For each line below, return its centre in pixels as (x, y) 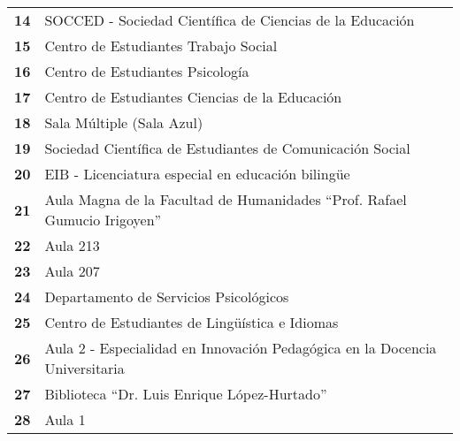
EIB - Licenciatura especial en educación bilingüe (197, 174)
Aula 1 (65, 419)
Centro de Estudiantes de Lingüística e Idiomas (192, 322)
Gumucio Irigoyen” (103, 220)
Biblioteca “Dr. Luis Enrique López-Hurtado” (186, 394)
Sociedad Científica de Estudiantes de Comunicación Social (227, 148)
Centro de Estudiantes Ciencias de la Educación (193, 97)
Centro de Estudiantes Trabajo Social (161, 46)
